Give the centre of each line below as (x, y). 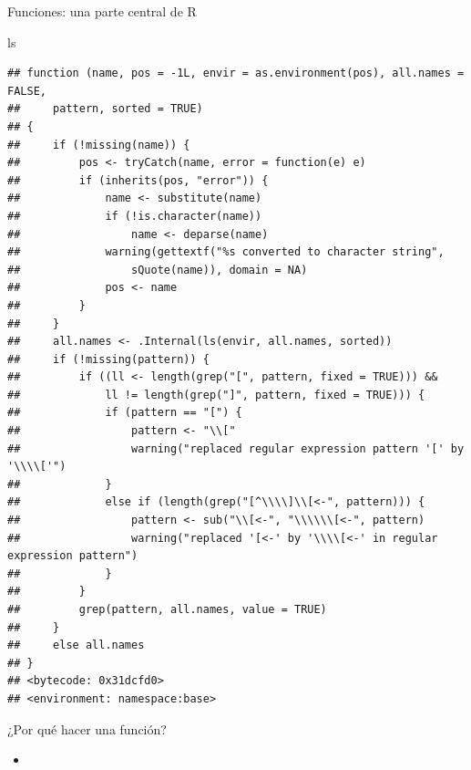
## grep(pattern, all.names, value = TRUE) (167, 609)
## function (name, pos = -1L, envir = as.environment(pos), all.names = (236, 73)
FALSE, (27, 91)
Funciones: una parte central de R (102, 11)
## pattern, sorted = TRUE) (105, 109)
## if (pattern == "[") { (125, 413)
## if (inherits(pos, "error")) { (138, 180)
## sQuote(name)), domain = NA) (158, 270)
